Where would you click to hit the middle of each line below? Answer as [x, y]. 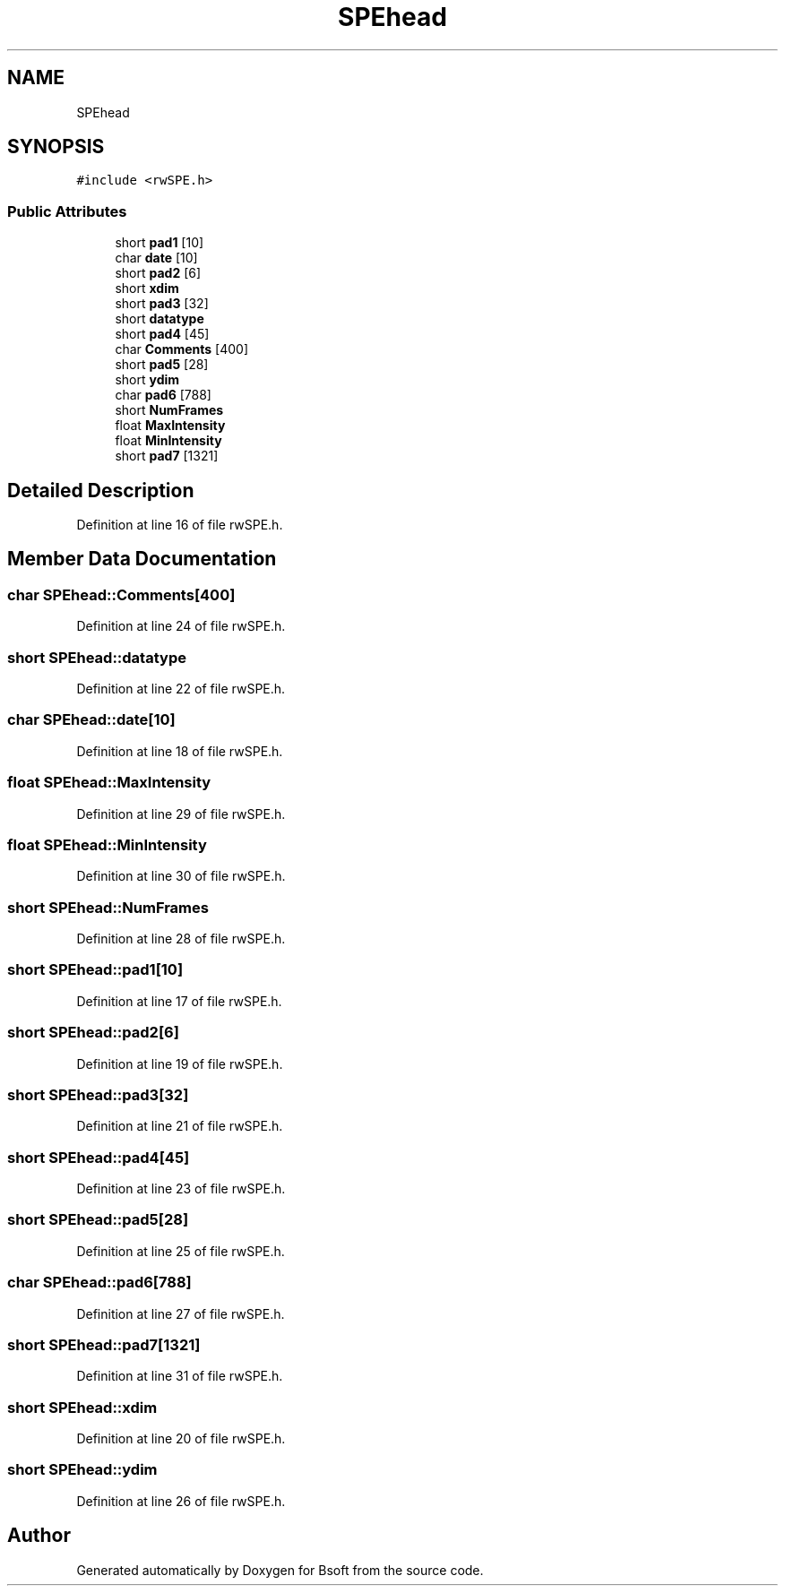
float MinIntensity [168, 441]
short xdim [147, 288]
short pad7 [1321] [167, 456]
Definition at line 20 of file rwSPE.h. [181, 1438]
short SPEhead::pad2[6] [93, 1033]
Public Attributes [67, 211]
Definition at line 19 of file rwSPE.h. [180, 1063]
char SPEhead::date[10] [91, 720]
